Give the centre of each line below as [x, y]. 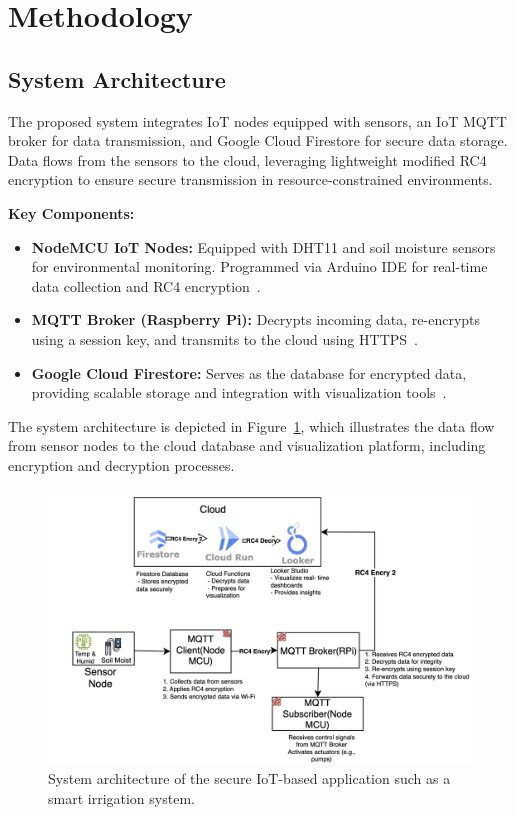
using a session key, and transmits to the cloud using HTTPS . [224, 338]
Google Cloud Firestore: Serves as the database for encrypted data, [249, 372]
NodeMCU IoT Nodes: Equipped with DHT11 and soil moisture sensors [263, 246]
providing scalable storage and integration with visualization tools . [239, 392]
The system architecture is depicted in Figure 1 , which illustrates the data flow [251, 425]
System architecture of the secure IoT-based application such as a [249, 778]
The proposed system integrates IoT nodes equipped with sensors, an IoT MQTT [257, 120]
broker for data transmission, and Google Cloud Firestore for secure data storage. [258, 140]
